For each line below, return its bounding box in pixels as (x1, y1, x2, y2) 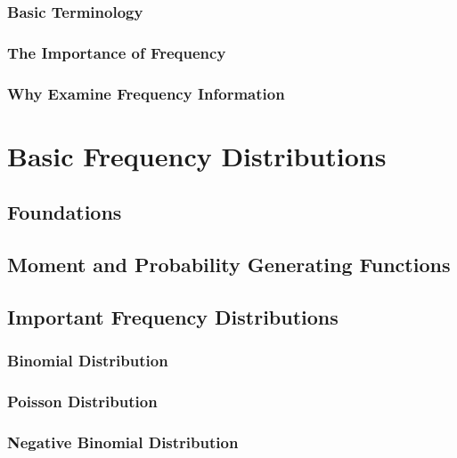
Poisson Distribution (7, 390, 158, 413)
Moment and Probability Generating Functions (7, 251, 451, 278)
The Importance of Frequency (7, 41, 226, 63)
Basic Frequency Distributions (7, 137, 387, 173)
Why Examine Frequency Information (7, 82, 285, 104)
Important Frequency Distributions (7, 302, 339, 330)
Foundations (7, 198, 122, 226)
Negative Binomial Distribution (7, 430, 239, 453)
